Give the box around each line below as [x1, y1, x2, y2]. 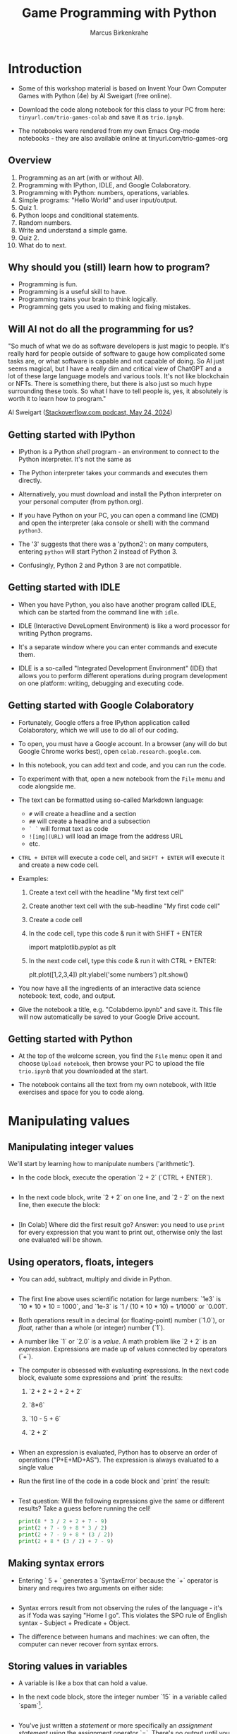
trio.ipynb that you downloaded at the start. [18, 1066, 149, 1076]
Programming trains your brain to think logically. [18, 295, 158, 303]
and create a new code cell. [18, 861, 99, 869]
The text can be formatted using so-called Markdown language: [18, 796, 204, 804]
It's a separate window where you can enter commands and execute [18, 642, 218, 651]
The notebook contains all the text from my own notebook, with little [18, 1081, 217, 1089]
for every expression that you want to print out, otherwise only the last [18, 1228, 223, 1237]
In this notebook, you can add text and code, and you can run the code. [18, 760, 226, 769]
